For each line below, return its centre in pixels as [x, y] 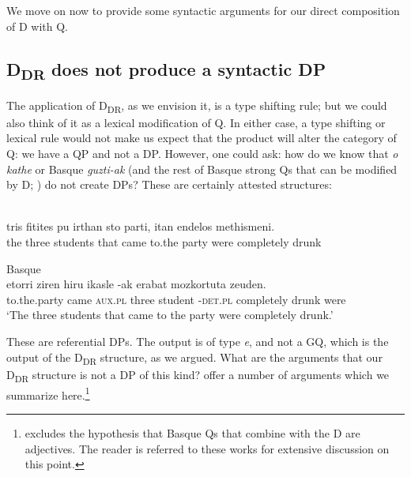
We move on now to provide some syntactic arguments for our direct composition [203, 10]
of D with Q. [37, 26]
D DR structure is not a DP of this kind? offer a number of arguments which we [198, 375]
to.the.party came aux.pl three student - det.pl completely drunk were [176, 299]
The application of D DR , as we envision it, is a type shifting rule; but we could [197, 106]
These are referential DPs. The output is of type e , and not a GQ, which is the [198, 341]
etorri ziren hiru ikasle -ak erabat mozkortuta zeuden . [136, 284]
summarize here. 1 [48, 393]
